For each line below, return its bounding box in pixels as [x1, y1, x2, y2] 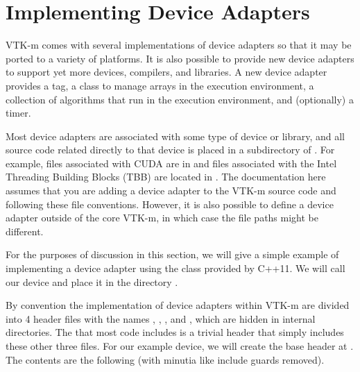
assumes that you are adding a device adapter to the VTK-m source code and [6, 183, 336, 198]
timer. [6, 105, 31, 120]
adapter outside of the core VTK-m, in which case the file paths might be [6, 210, 318, 225]
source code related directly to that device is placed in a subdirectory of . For [6, 142, 335, 157]
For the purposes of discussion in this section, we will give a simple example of [6, 247, 339, 262]
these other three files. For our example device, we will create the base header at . [6, 339, 354, 353]
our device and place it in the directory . [6, 274, 178, 289]
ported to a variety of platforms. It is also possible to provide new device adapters [6, 51, 354, 65]
